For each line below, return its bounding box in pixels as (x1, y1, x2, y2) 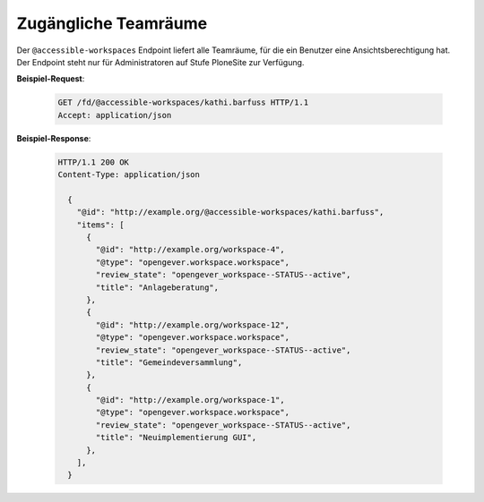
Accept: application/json (57, 110, 172, 120)
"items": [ (76, 219, 125, 230)
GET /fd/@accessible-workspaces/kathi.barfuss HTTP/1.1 (57, 98, 309, 107)
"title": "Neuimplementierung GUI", (95, 432, 257, 443)
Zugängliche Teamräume (16, 13, 208, 33)
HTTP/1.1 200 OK (57, 157, 130, 167)
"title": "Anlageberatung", (95, 282, 220, 293)
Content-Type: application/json (57, 170, 201, 180)
